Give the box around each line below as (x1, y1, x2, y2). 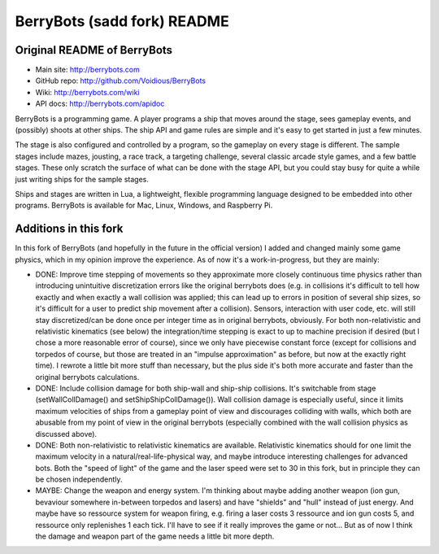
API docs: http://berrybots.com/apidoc (35, 98, 165, 109)
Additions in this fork (15, 222, 124, 236)
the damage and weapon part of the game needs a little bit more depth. (35, 531, 275, 541)
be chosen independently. (35, 474, 123, 484)
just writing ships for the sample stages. (15, 174, 150, 184)
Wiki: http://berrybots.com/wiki (35, 87, 140, 97)
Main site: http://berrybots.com (35, 65, 140, 75)
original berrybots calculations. (35, 372, 140, 382)
